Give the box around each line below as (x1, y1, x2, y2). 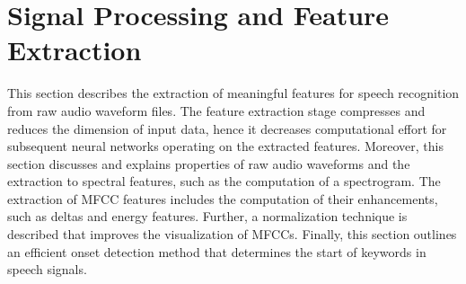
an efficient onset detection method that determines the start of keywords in (7, 242, 426, 261)
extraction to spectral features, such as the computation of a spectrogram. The (7, 172, 441, 191)
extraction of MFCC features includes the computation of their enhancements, (7, 189, 438, 208)
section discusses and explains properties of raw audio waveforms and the (7, 154, 410, 173)
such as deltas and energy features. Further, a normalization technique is (7, 207, 408, 226)
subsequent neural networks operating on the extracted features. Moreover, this (7, 137, 444, 155)
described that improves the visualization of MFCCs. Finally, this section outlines (7, 225, 457, 244)
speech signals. (7, 260, 87, 279)
